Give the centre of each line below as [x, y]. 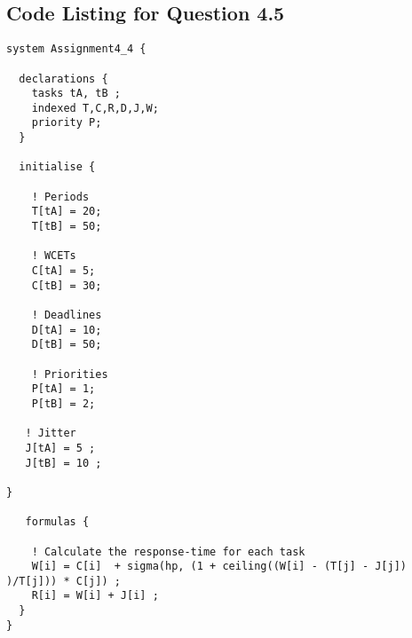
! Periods [60, 197]
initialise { [57, 167]
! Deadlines [67, 315]
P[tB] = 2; [63, 403]
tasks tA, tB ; [76, 94]
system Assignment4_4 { [76, 49]
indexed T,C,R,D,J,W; [95, 108]
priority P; [67, 123]
